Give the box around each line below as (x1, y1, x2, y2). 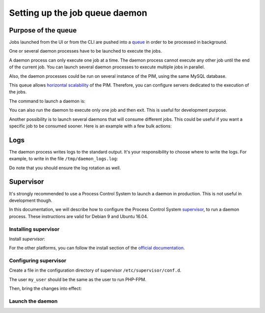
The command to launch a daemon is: (9, 98, 85, 104)
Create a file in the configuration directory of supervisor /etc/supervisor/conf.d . (9, 267, 182, 273)
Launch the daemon (9, 298, 58, 305)
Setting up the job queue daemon (9, 7, 147, 18)
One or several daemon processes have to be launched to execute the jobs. (9, 48, 162, 54)
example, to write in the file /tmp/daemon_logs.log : (9, 156, 118, 162)
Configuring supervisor (9, 257, 66, 264)
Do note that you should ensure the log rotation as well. (9, 165, 121, 171)
